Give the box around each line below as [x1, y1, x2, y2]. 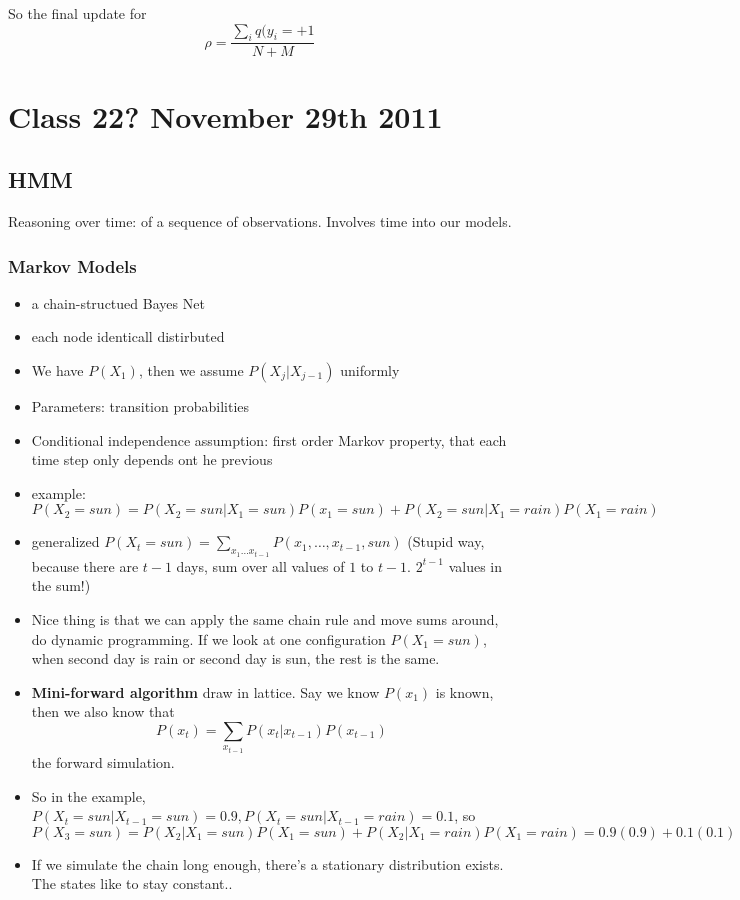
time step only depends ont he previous [31, 449, 273, 470]
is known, [435, 681, 494, 702]
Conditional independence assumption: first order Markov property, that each [31, 429, 507, 450]
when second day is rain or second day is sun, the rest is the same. [31, 648, 440, 669]
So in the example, [31, 785, 146, 806]
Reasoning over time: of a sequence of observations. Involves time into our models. [8, 211, 512, 231]
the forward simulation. [31, 752, 175, 772]
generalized [31, 531, 100, 552]
